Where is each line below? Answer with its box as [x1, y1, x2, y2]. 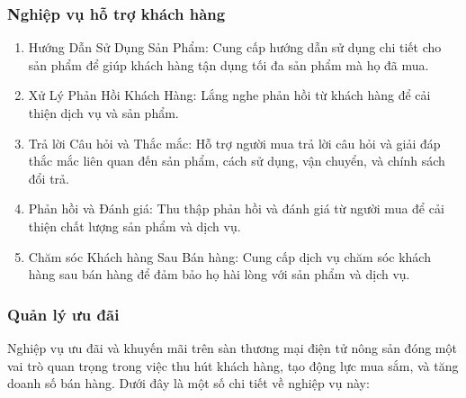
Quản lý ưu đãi [7, 303, 120, 325]
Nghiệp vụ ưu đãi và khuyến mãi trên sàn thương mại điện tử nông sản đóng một [7, 338, 457, 357]
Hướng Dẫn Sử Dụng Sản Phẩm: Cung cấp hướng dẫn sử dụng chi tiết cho [28, 38, 442, 57]
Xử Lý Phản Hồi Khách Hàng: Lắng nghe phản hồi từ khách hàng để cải [28, 86, 431, 104]
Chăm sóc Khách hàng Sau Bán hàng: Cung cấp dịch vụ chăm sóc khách [28, 247, 431, 266]
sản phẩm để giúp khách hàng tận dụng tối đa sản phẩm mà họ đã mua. [28, 55, 429, 74]
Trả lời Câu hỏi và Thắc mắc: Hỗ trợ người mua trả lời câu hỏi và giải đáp [28, 133, 441, 152]
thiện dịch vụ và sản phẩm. [28, 104, 179, 122]
